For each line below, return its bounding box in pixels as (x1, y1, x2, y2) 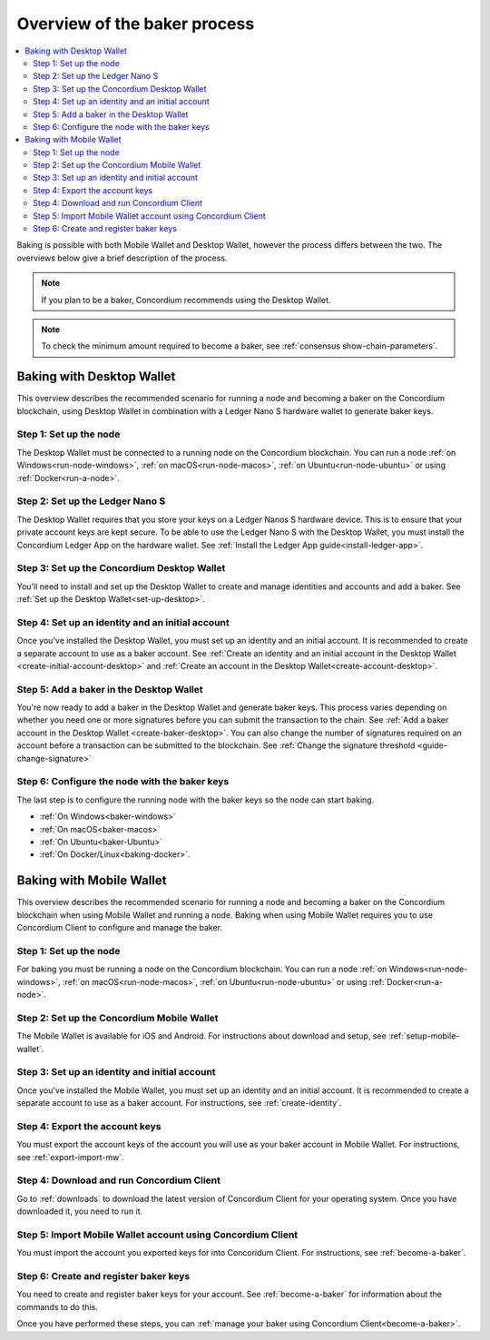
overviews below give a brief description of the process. (16, 252, 228, 263)
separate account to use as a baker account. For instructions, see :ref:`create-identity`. (16, 1098, 342, 1108)
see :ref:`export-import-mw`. (16, 1151, 124, 1162)
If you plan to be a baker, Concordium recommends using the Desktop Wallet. (41, 294, 331, 305)
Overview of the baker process (16, 14, 255, 34)
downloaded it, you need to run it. (16, 1206, 143, 1217)
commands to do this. (16, 1301, 99, 1312)
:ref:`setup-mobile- (388, 1030, 460, 1041)
